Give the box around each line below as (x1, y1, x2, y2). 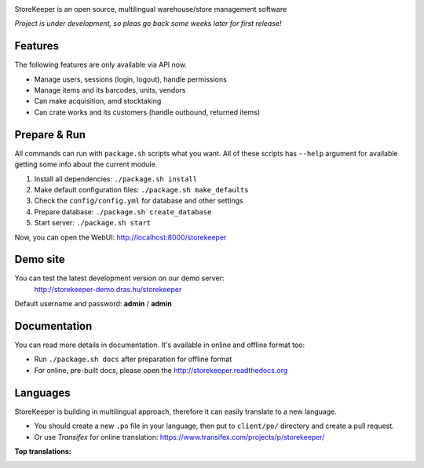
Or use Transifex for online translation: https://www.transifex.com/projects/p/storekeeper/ (34, 432, 325, 441)
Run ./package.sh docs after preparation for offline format (34, 354, 232, 364)
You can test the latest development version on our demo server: (14, 273, 225, 283)
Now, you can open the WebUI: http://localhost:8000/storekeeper (14, 232, 227, 242)
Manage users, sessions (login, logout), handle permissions (34, 75, 227, 84)
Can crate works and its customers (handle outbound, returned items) (34, 107, 261, 117)
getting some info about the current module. (14, 159, 158, 169)
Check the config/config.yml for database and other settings (34, 196, 243, 206)
